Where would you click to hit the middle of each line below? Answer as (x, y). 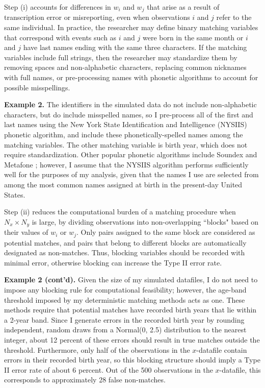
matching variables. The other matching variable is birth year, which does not (126, 144)
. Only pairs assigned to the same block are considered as (166, 232)
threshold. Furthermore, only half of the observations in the (97, 349)
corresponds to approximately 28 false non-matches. (85, 380)
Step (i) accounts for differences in (58, 7)
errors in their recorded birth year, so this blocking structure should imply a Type (132, 360)
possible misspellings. (37, 87)
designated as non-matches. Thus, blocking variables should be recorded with (125, 252)
